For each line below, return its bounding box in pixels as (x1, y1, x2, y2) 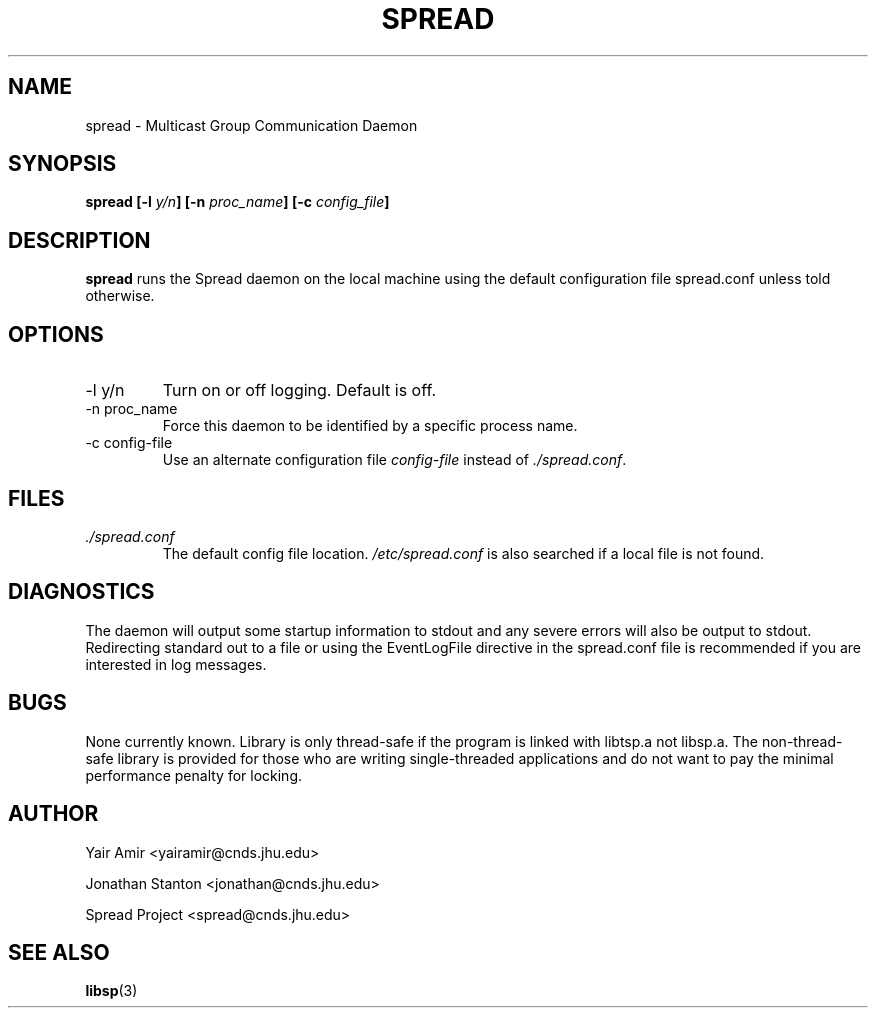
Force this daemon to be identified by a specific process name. (162, 417, 578, 435)
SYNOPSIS (8, 151, 117, 177)
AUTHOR (8, 801, 99, 827)
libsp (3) (85, 982, 138, 1000)
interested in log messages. (85, 655, 267, 673)
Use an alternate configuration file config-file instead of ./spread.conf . (162, 451, 627, 469)
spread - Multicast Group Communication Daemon (85, 116, 418, 134)
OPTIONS (8, 321, 104, 347)
